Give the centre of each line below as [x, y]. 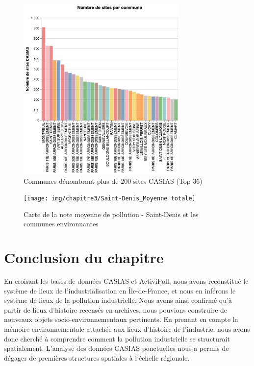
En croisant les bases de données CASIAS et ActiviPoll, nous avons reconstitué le [126, 281]
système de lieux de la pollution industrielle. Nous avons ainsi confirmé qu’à [118, 300]
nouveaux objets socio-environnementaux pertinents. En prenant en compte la [121, 319]
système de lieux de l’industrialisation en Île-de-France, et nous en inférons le [120, 290]
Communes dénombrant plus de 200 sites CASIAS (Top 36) [113, 181]
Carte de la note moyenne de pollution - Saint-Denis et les [111, 214]
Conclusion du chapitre [84, 257]
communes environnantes [61, 224]
